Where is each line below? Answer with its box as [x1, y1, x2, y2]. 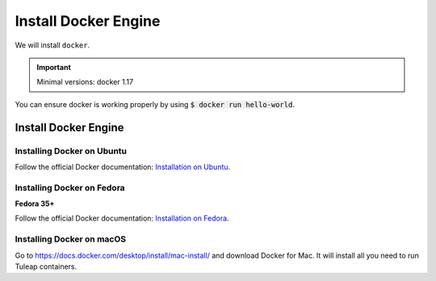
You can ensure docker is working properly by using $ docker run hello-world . [15, 99, 295, 109]
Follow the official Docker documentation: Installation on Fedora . [15, 213, 229, 223]
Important [36, 62, 72, 72]
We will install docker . [15, 40, 90, 50]
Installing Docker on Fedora [15, 182, 125, 193]
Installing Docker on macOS [15, 233, 127, 245]
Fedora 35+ [15, 199, 55, 209]
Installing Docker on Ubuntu [15, 145, 128, 156]
